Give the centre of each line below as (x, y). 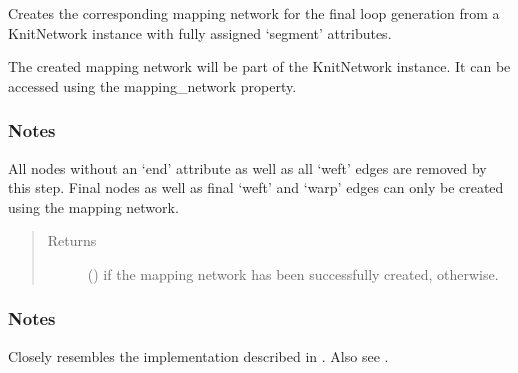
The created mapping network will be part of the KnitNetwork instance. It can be (259, 66)
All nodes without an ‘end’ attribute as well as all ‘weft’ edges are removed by (247, 167)
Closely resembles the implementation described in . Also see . (198, 355)
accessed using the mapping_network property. (152, 85)
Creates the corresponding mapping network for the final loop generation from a (254, 13)
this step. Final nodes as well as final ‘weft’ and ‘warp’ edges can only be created (256, 187)
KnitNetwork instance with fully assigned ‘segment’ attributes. (200, 32)
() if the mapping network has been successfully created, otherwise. (293, 273)
